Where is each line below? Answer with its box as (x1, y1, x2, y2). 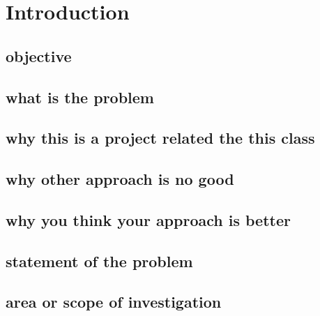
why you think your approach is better (6, 209, 291, 230)
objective (6, 45, 72, 66)
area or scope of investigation (6, 291, 222, 313)
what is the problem (6, 86, 154, 107)
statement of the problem (6, 250, 193, 271)
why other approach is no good (6, 168, 234, 190)
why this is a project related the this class (6, 127, 315, 149)
